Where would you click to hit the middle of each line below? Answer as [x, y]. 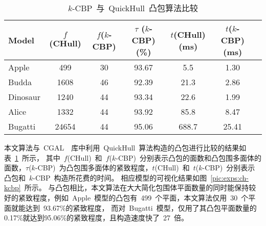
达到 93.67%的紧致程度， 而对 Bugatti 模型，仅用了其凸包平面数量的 [141, 207]
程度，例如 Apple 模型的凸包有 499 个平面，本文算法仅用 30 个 [140, 197]
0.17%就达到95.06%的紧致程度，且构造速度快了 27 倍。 [96, 218]
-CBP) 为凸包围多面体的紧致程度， [94, 168]
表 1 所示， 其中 [32, 157]
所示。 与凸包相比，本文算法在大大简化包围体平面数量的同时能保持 [137, 187]
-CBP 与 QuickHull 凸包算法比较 [135, 8]
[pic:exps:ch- [229, 177]
